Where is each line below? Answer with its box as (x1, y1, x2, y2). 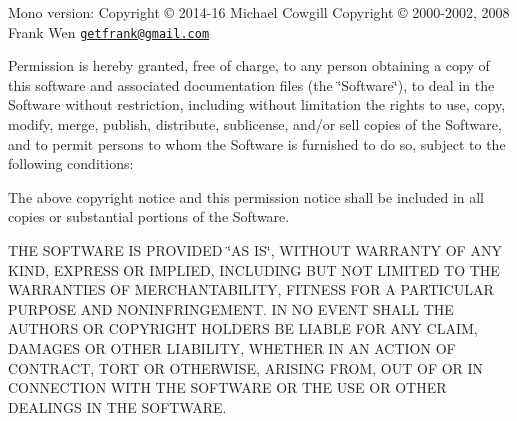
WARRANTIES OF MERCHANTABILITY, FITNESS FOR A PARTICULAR (8, 279, 494, 300)
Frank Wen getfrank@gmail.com (8, 21, 210, 42)
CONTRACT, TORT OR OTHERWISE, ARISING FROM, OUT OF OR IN (8, 357, 484, 378)
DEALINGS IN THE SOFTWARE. (8, 396, 227, 417)
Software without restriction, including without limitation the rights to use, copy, (8, 94, 506, 115)
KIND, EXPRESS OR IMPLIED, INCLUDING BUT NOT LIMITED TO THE (8, 259, 500, 280)
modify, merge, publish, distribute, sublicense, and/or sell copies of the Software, (8, 114, 502, 135)
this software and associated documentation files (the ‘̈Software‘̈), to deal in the (8, 74, 495, 95)
